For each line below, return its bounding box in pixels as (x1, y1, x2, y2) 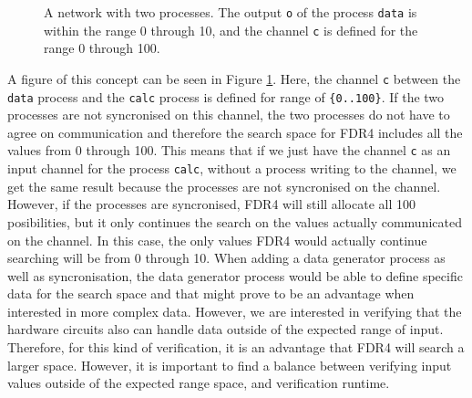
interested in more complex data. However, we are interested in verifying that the (7, 301, 462, 320)
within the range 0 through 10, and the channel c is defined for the (44, 20, 418, 39)
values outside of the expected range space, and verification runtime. (7, 373, 390, 393)
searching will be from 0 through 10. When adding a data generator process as (7, 248, 446, 267)
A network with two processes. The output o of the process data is (44, 3, 417, 21)
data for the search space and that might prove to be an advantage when (7, 284, 415, 303)
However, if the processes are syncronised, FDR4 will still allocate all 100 (7, 194, 416, 214)
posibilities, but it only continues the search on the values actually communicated (7, 212, 462, 231)
